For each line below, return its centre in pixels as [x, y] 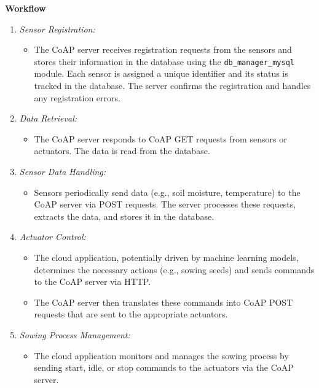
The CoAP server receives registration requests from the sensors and [163, 49]
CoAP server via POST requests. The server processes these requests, [165, 204]
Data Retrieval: [48, 118]
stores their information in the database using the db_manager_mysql [164, 61]
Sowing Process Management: [75, 334]
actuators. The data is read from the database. [122, 151]
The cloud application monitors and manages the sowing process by [161, 355]
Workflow [26, 8]
